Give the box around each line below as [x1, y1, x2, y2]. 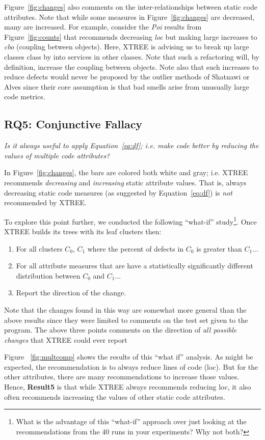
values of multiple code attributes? [4, 150, 110, 160]
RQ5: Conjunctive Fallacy [4, 116, 143, 132]
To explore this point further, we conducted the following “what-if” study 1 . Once [4, 214, 257, 227]
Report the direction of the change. [16, 287, 126, 298]
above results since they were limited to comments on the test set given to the [4, 314, 248, 325]
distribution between [16, 270, 81, 281]
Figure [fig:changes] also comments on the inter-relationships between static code [4, 2, 257, 12]
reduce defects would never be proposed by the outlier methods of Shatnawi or [4, 71, 250, 82]
